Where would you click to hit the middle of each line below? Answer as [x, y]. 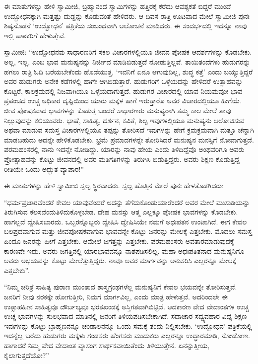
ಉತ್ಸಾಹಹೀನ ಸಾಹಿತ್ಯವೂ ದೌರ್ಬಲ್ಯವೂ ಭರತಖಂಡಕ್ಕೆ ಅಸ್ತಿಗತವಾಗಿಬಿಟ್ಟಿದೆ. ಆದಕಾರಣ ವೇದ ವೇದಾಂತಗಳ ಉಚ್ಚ [127, 306]
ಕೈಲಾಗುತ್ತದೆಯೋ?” [27, 355]
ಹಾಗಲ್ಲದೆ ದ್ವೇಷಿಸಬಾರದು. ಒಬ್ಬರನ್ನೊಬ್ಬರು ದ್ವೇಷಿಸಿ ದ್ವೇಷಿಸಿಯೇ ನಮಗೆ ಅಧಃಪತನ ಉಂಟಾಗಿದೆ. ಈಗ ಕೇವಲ [126, 221]
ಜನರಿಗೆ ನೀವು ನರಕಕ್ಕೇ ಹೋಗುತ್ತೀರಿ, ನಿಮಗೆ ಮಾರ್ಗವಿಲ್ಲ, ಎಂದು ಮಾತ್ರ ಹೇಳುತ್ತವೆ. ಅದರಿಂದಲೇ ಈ [116, 297]
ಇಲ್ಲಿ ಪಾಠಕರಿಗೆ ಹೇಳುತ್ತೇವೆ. [35, 35]
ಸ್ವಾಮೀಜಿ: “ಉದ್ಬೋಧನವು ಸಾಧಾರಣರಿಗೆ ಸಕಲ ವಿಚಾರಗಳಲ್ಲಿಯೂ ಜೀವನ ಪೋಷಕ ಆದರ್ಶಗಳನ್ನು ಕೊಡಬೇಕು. [128, 52]
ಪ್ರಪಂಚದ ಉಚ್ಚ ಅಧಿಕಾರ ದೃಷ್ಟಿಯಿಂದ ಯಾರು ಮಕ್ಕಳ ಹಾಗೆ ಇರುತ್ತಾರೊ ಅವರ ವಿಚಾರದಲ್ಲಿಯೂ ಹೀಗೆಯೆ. [123, 101]
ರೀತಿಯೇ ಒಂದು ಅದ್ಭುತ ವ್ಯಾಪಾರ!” [44, 169]
